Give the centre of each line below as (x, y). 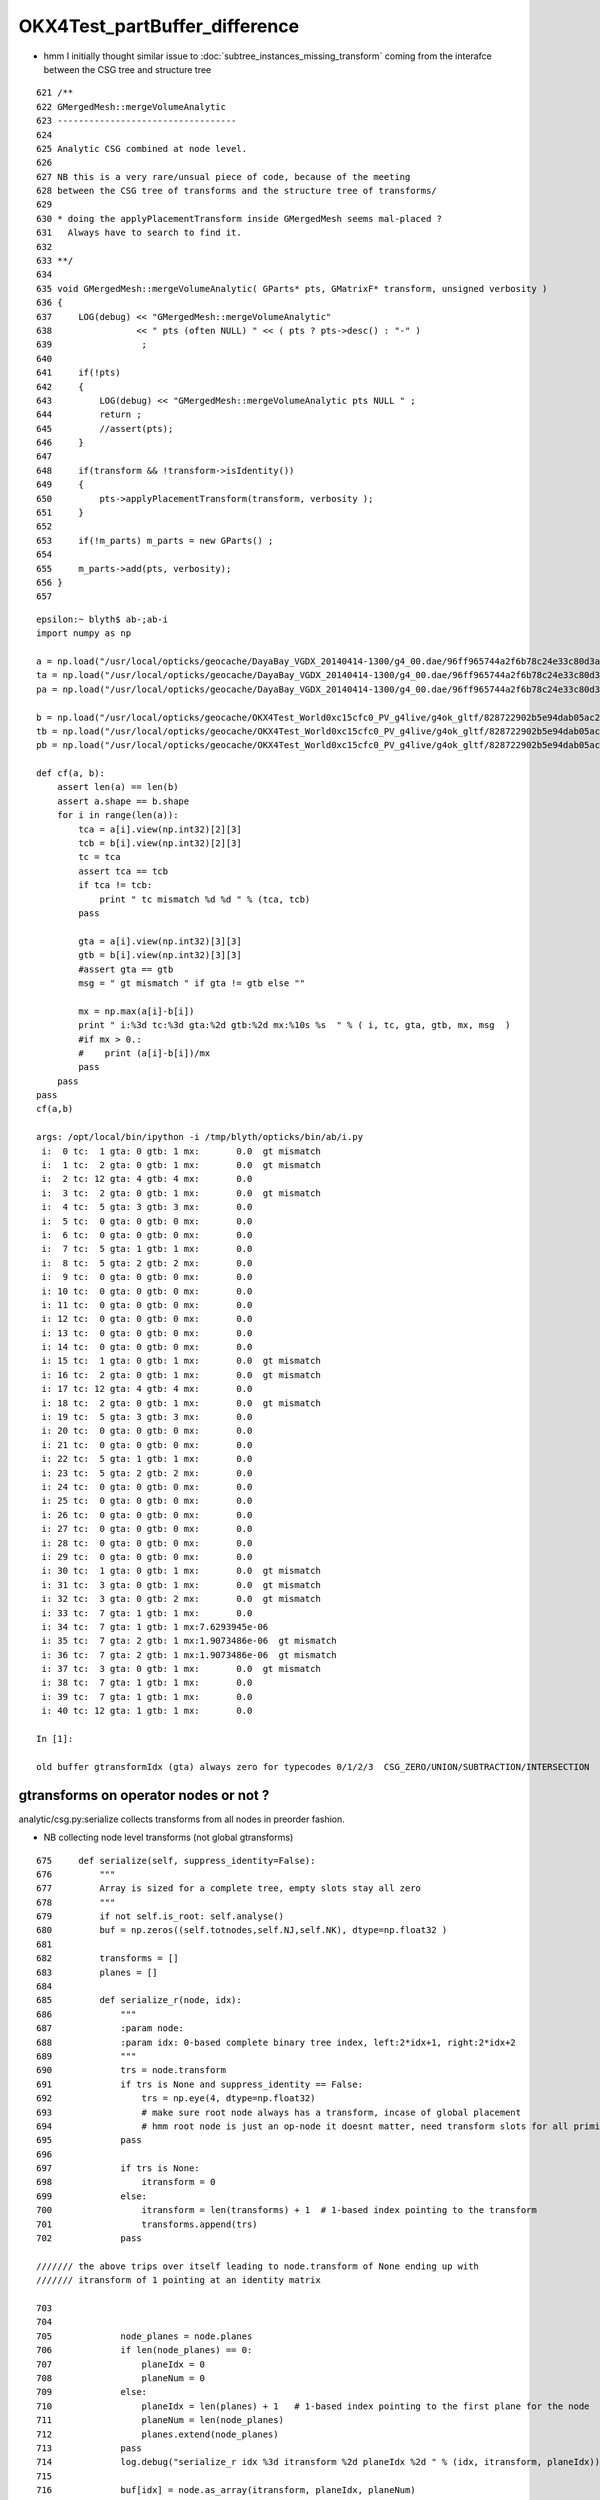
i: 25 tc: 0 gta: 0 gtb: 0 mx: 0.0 (147, 1501)
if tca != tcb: (115, 885)
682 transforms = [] (107, 1958)
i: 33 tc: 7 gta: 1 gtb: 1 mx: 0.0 (147, 1613)
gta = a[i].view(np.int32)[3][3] (160, 941)
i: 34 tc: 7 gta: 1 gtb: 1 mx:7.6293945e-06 (155, 1626)
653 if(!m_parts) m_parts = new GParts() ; (155, 540)
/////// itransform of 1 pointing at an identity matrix (179, 2280)
